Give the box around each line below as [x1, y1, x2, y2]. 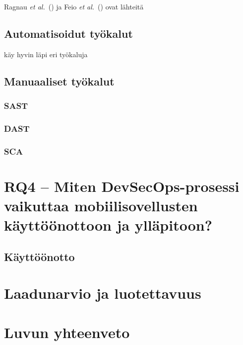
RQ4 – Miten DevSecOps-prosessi [4, 175, 240, 196]
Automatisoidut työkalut [4, 25, 133, 41]
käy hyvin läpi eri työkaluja [4, 49, 88, 59]
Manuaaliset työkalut [4, 73, 115, 88]
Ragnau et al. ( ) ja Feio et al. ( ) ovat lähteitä [4, 1, 144, 11]
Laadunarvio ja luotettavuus [4, 283, 201, 303]
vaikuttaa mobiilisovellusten [4, 195, 198, 216]
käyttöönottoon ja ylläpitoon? [4, 215, 212, 235]
